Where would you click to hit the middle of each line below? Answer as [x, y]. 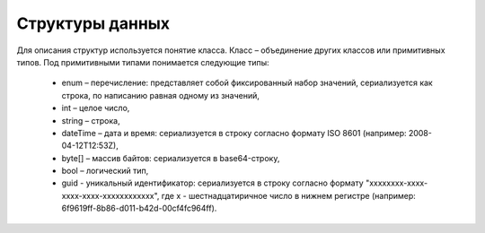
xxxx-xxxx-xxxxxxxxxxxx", [110, 195]
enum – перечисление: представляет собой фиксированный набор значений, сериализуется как [247, 83]
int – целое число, [96, 108]
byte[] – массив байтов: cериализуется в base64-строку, [171, 158]
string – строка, [91, 120]
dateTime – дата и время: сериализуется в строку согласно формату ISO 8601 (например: [234, 133]
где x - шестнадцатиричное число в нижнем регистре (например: [289, 195]
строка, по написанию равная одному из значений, [161, 95]
